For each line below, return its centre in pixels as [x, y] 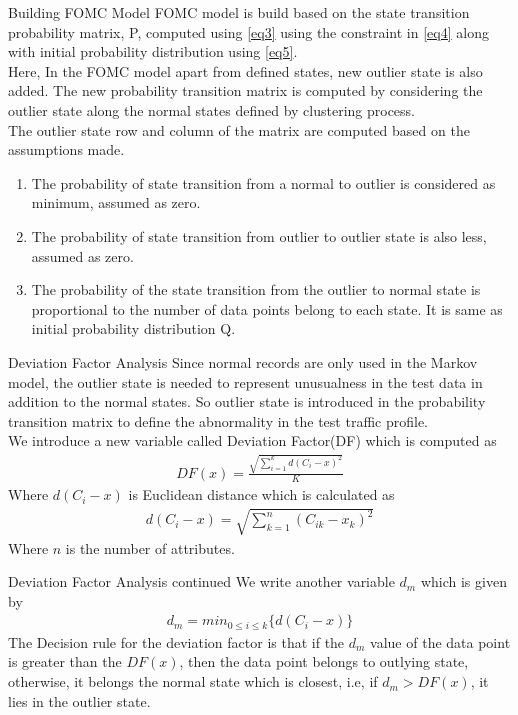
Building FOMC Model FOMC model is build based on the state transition [239, 12]
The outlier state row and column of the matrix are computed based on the [239, 129]
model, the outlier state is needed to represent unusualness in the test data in [245, 381]
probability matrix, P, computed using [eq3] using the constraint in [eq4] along [248, 31]
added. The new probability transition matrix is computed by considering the [245, 90]
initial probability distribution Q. [133, 328]
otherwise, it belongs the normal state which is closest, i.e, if [193, 681]
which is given [463, 581]
